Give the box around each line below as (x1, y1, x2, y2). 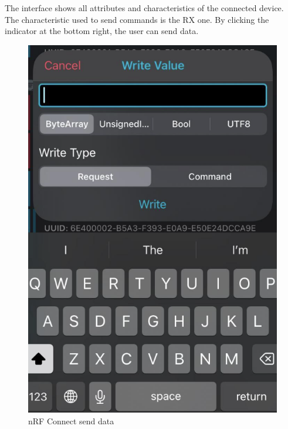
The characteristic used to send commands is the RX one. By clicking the (5, 13, 269, 25)
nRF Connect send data (28, 414, 114, 427)
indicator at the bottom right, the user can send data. (5, 25, 199, 37)
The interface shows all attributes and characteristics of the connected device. (5, 2, 284, 13)
